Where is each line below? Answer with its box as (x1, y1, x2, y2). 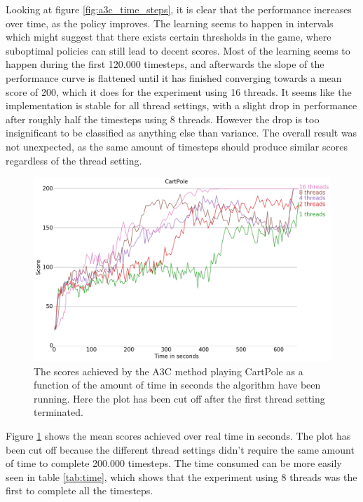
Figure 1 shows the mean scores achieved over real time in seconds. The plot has (6, 428, 351, 443)
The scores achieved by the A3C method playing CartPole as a (34, 363, 303, 378)
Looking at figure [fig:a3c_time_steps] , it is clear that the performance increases (6, 2, 352, 16)
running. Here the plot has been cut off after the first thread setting (34, 391, 325, 405)
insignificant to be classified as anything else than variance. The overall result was (6, 125, 357, 140)
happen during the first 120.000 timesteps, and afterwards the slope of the (6, 57, 324, 71)
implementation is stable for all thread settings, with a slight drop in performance (6, 98, 357, 113)
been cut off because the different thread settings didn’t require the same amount (6, 442, 355, 456)
